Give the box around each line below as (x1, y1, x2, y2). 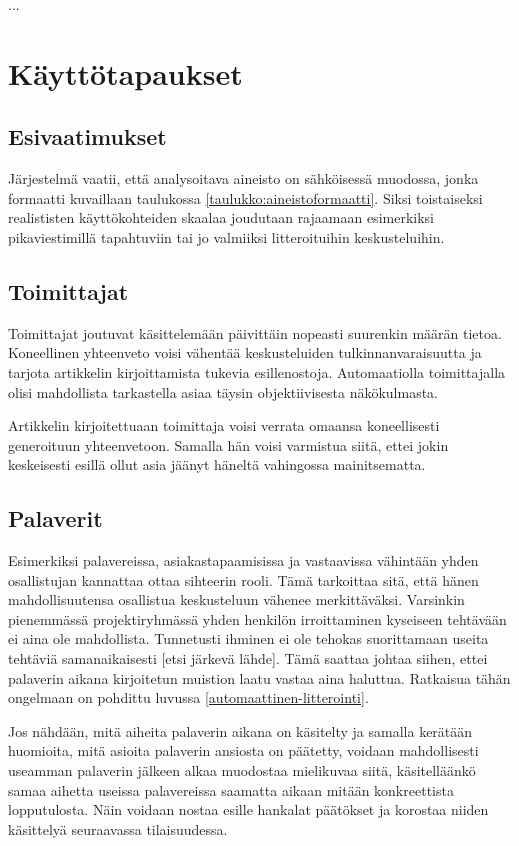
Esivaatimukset (8, 121, 167, 152)
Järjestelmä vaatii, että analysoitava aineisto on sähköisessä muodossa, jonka (8, 168, 479, 189)
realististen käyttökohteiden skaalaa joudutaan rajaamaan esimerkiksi (8, 207, 434, 228)
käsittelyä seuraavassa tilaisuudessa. (8, 818, 228, 839)
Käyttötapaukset (8, 52, 243, 93)
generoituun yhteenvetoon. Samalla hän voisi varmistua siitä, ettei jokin (8, 434, 449, 455)
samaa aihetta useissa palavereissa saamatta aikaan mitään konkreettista (8, 779, 454, 800)
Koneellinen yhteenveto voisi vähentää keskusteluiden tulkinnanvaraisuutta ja (8, 342, 482, 363)
